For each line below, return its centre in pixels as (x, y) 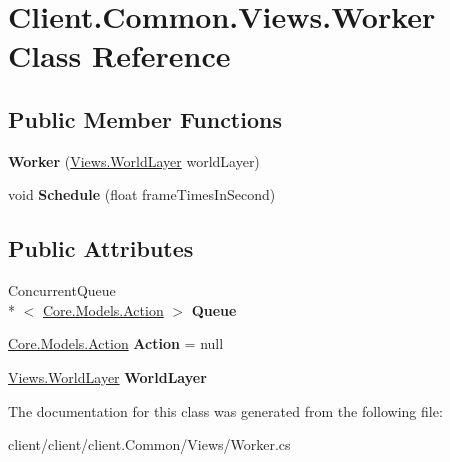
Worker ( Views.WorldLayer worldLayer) (134, 160)
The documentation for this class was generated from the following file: (225, 410)
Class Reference (119, 55)
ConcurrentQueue (62, 290)
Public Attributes (101, 248)
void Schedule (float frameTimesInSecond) (142, 194)
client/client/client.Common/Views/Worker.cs (149, 444)
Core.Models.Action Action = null (116, 343)
